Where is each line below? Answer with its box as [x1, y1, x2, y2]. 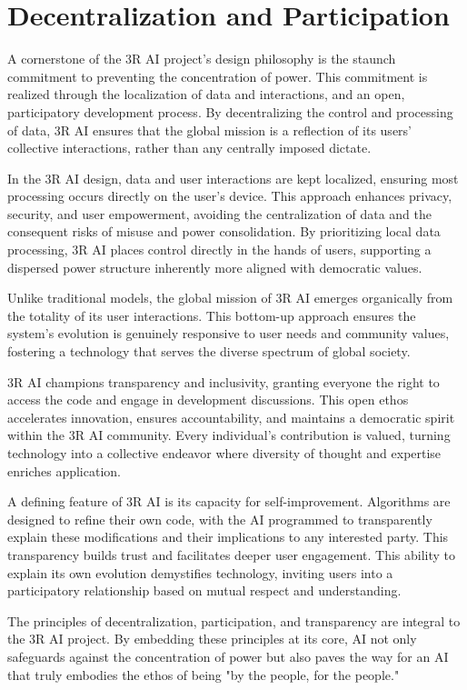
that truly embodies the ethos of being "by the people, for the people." [7, 665, 400, 684]
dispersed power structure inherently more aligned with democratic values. [7, 257, 422, 276]
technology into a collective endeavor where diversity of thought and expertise [7, 444, 442, 462]
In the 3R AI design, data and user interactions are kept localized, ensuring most [7, 168, 459, 187]
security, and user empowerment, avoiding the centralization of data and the [7, 204, 432, 223]
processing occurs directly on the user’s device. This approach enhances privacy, [7, 186, 452, 205]
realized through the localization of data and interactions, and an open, [7, 85, 405, 104]
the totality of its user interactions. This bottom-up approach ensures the [7, 305, 416, 325]
